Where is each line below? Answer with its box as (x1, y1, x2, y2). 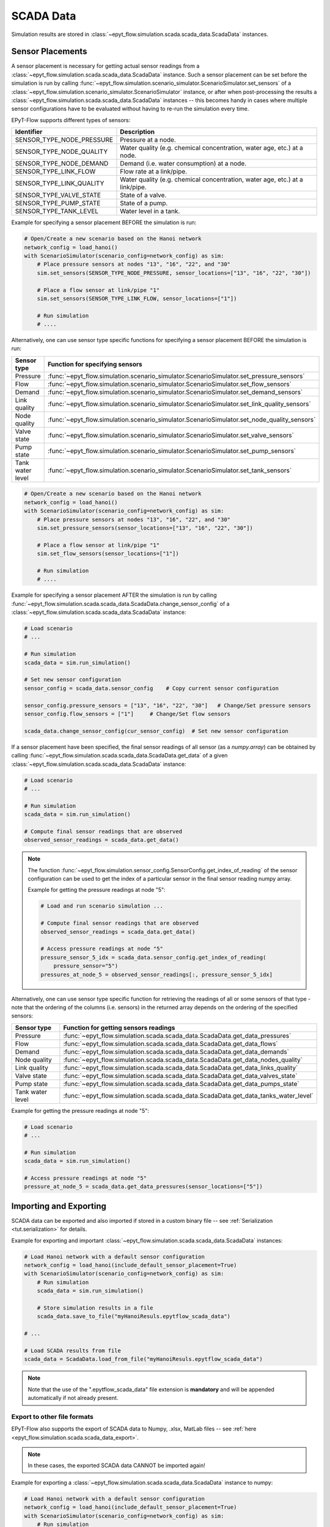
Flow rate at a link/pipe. (120, 167, 188, 176)
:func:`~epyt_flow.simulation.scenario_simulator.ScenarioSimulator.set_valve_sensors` (47, 431, 295, 439)
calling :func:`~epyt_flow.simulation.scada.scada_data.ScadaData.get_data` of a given (11, 752, 228, 759)
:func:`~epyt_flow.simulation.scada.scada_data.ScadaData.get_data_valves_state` (63, 1071, 298, 1080)
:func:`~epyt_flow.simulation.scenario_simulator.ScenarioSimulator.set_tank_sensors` (47, 466, 292, 475)
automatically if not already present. (28, 1394, 119, 1402)
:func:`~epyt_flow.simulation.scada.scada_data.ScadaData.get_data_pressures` (63, 1031, 291, 1040)
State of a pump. (120, 199, 168, 208)
